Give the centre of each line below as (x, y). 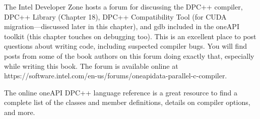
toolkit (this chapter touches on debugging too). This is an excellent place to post (130, 36)
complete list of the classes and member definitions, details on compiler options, (127, 102)
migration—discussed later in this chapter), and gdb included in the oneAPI (122, 26)
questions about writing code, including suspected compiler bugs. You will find (125, 46)
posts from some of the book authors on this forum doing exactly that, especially (129, 55)
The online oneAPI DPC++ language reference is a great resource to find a (121, 92)
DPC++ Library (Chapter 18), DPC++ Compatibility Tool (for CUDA (115, 16)
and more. (20, 112)
